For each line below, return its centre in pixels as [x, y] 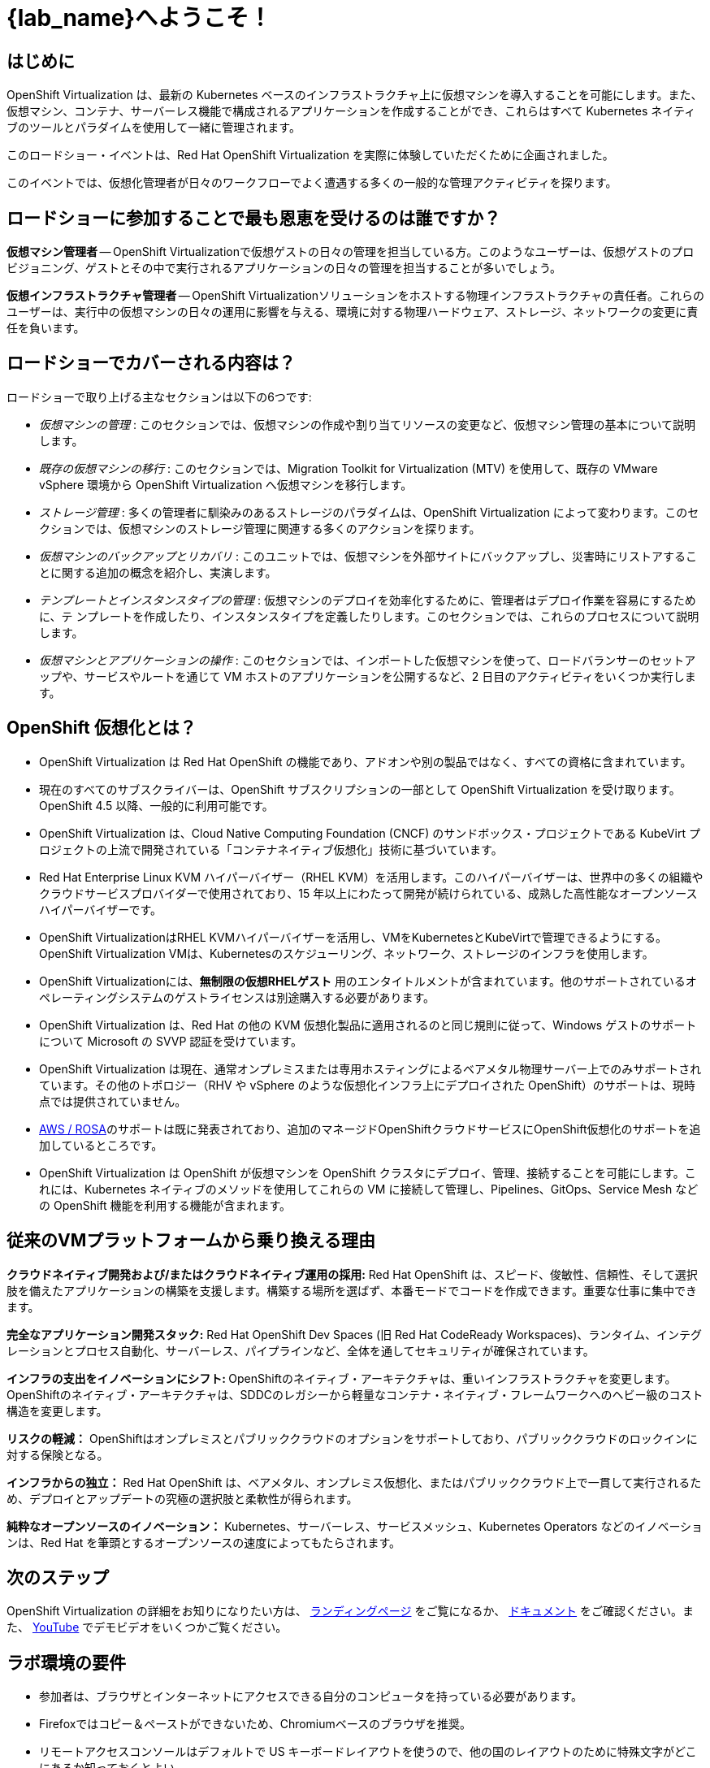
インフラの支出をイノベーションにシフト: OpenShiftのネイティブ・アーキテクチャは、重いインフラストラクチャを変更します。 [342, 1378]
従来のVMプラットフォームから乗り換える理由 [191, 1241]
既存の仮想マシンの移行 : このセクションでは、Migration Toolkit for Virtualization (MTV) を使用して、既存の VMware [349, 468]
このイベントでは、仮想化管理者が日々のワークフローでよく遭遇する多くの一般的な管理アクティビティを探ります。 [312, 183]
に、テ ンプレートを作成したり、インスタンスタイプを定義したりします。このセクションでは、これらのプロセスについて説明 [369, 616]
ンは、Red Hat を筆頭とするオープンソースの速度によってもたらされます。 [204, 1542]
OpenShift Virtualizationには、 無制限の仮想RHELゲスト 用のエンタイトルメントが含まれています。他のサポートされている [362, 981]
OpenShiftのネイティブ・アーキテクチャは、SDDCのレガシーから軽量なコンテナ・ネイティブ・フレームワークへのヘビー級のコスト [355, 1394]
